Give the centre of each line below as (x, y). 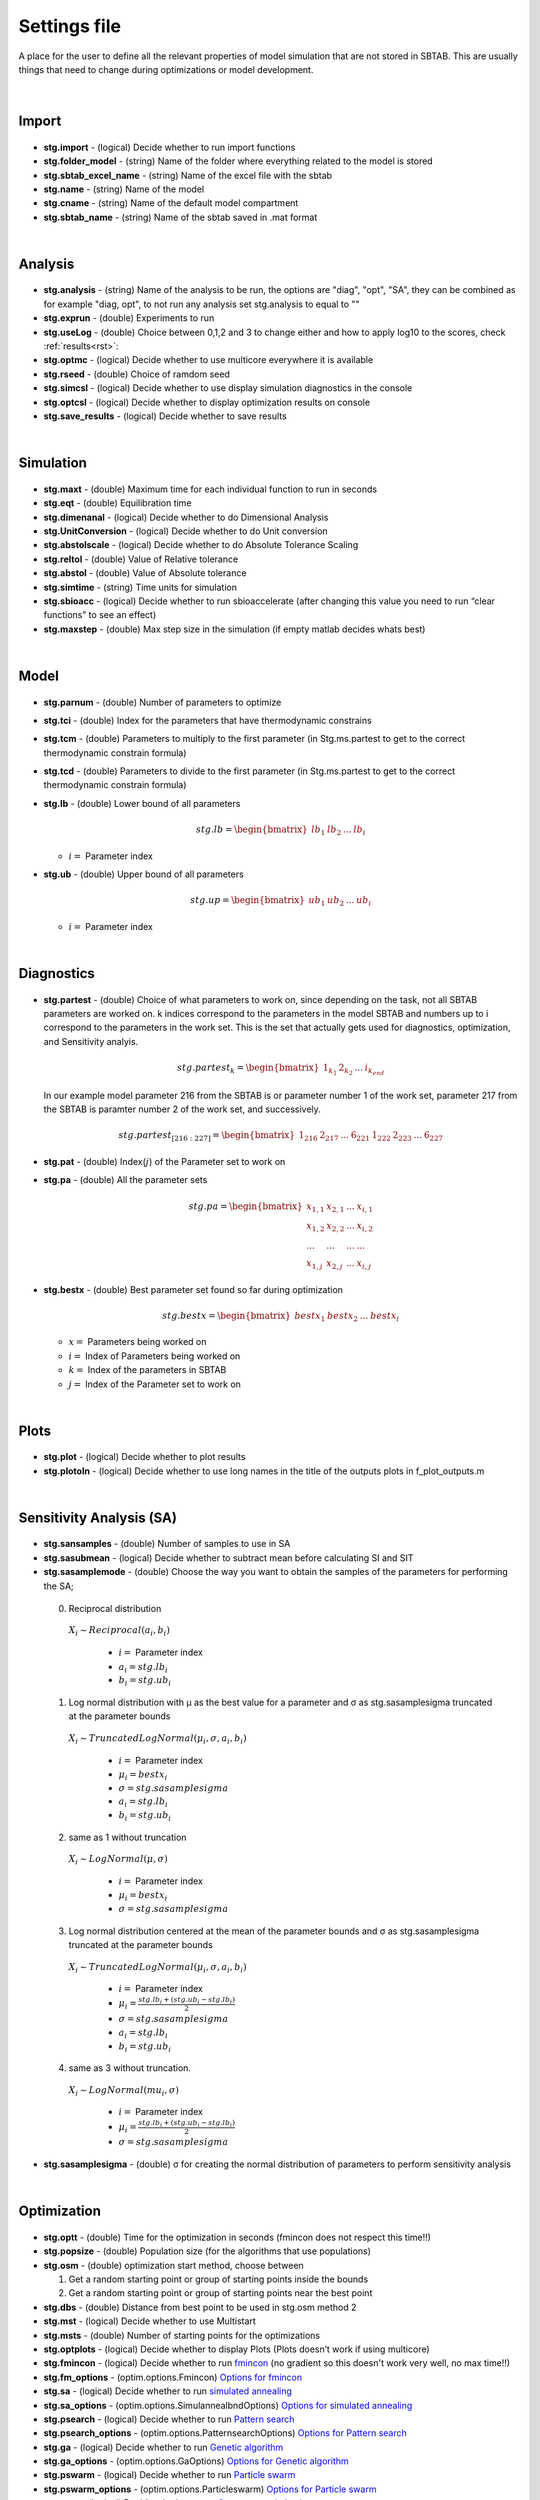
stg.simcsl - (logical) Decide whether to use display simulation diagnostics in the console (228, 388)
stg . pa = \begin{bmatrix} (246, 1206)
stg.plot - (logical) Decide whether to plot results (144, 1457)
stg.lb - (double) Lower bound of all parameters (142, 803)
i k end (374, 1069)
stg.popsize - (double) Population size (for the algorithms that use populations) (207, 2251)
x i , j (364, 1264)
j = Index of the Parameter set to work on (155, 1384)
